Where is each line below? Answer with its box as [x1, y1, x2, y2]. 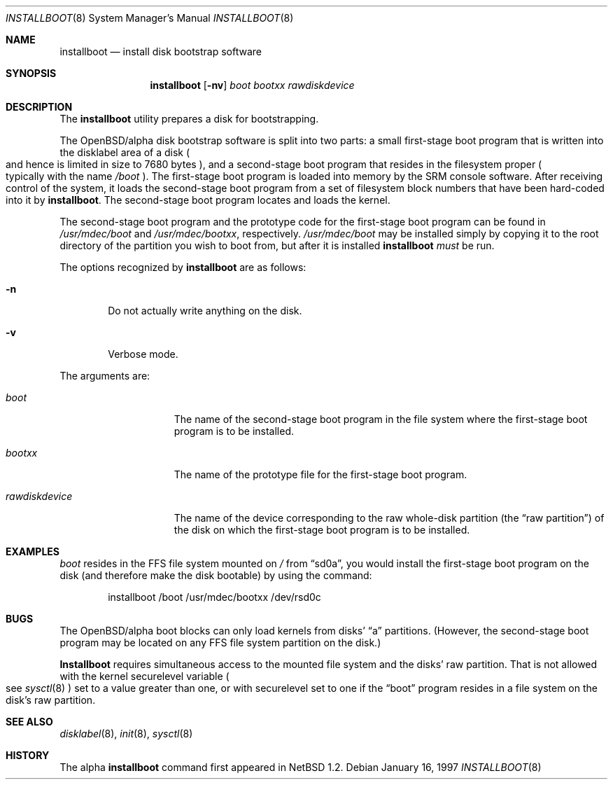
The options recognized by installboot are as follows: [59, 261, 306, 273]
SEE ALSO [6, 716, 53, 728]
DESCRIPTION [6, 101, 73, 113]
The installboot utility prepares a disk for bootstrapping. [59, 113, 319, 125]
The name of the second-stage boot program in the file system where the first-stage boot [174, 413, 588, 425]
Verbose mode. [108, 348, 178, 360]
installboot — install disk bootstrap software [59, 46, 262, 57]
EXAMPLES [6, 546, 59, 557]
